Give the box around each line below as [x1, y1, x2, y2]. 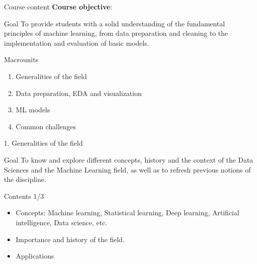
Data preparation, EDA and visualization [15, 88, 142, 98]
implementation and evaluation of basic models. [4, 37, 149, 48]
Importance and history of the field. [15, 234, 125, 244]
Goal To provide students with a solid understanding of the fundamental [4, 18, 225, 28]
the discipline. [4, 174, 46, 184]
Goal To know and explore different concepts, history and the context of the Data [4, 154, 254, 165]
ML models [15, 104, 50, 115]
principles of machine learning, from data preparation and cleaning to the [4, 28, 228, 38]
